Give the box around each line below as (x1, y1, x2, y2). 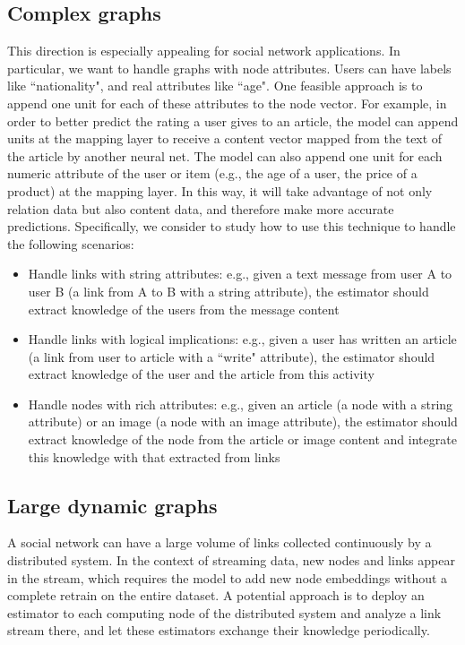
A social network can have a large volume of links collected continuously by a (7, 533, 432, 552)
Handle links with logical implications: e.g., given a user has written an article (28, 330, 457, 348)
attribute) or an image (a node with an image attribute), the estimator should (28, 412, 458, 431)
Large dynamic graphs (7, 491, 218, 519)
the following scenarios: (7, 234, 134, 253)
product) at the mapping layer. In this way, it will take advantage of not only (7, 181, 433, 200)
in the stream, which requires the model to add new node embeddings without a (7, 568, 448, 587)
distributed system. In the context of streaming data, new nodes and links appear (7, 551, 455, 570)
